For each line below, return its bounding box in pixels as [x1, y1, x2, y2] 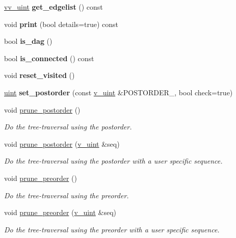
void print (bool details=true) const [4, 18, 119, 29]
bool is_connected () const [4, 52, 94, 63]
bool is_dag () [4, 36, 53, 46]
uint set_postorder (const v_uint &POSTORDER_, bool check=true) [4, 87, 233, 97]
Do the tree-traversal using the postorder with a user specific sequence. [4, 155, 223, 166]
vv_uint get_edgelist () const [4, 2, 103, 12]
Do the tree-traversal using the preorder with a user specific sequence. [4, 224, 220, 234]
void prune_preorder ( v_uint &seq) [4, 207, 117, 218]
